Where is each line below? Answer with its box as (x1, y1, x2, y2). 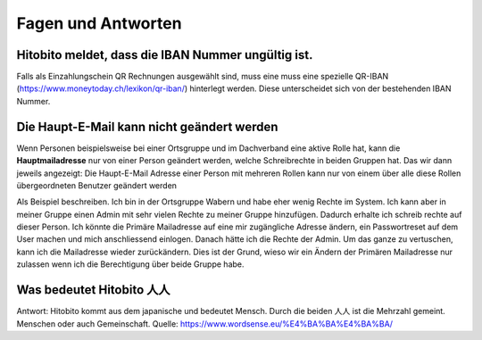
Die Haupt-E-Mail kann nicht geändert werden (16, 119, 278, 134)
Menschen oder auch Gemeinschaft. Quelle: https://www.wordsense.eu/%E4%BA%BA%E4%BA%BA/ (16, 318, 393, 329)
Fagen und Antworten (16, 13, 182, 33)
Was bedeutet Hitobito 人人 (16, 282, 170, 298)
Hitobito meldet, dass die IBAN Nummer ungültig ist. (16, 47, 313, 62)
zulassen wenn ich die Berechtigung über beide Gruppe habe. (16, 259, 245, 270)
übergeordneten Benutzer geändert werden (16, 179, 178, 191)
